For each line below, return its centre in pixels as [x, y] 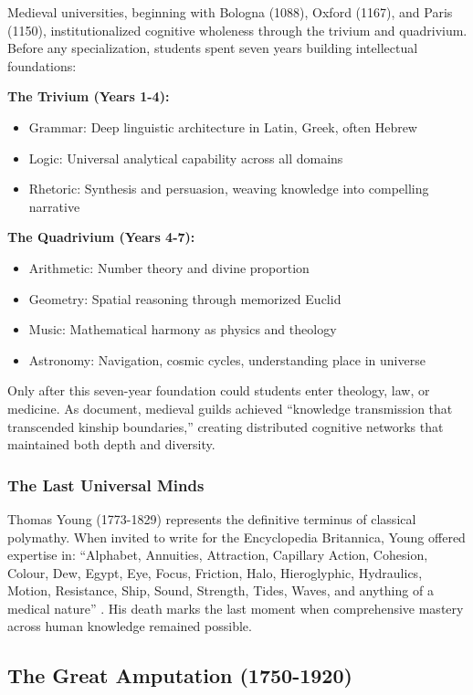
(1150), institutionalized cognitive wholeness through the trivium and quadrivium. [237, 30]
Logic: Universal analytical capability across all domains [186, 158]
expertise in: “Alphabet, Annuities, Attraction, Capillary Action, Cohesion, [218, 555]
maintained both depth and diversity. [111, 444]
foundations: [42, 65]
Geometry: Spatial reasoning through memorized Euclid [185, 298]
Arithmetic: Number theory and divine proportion [169, 267]
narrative [54, 206]
